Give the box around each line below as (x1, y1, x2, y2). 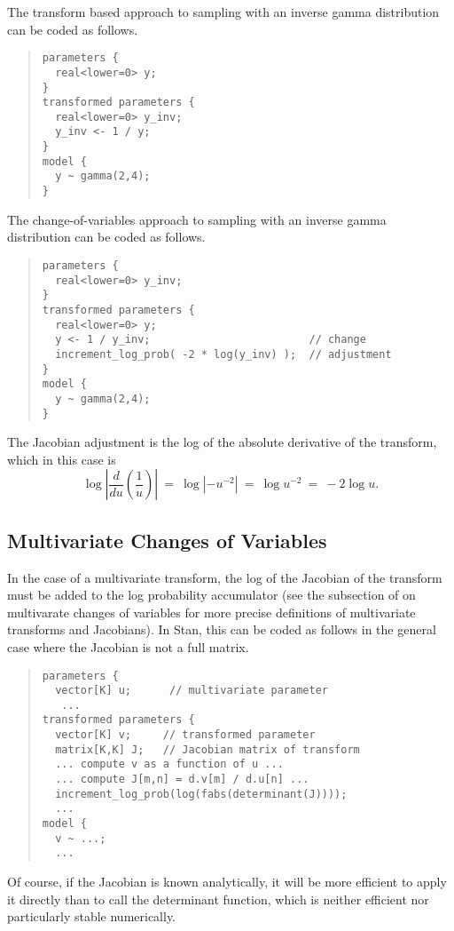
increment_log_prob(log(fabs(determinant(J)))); (55, 787, 348, 800)
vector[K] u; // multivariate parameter (55, 684, 328, 697)
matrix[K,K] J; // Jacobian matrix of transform (55, 743, 360, 756)
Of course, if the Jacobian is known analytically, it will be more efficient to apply (7, 872, 447, 891)
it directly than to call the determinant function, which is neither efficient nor (7, 889, 429, 908)
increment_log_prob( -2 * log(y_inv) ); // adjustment (55, 347, 392, 361)
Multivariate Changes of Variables (7, 526, 327, 553)
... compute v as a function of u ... (55, 758, 284, 771)
